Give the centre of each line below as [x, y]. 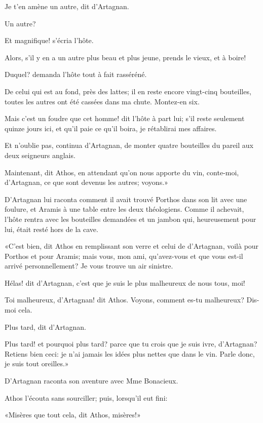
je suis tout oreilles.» [37, 363]
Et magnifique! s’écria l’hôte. [49, 40]
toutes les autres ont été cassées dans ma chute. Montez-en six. [102, 101]
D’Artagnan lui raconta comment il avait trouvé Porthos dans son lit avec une [126, 199]
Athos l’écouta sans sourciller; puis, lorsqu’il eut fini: [86, 397]
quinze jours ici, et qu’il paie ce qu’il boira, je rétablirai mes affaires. [111, 128]
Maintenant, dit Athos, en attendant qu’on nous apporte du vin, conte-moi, [122, 172]
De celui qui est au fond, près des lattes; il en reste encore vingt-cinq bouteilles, [128, 91]
